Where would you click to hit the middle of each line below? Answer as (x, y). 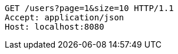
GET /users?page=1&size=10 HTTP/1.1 (89, 8)
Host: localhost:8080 (55, 27)
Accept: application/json (65, 17)
